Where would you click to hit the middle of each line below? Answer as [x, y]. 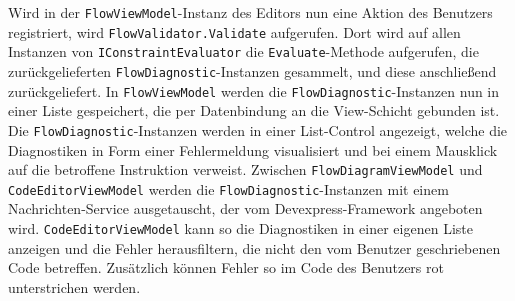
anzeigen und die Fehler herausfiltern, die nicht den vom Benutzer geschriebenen [254, 247]
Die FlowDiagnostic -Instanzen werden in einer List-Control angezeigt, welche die [258, 129]
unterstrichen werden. [74, 286]
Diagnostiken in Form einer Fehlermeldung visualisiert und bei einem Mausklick [253, 149]
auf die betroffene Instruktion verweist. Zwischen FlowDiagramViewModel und [245, 169]
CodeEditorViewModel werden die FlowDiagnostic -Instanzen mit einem [228, 188]
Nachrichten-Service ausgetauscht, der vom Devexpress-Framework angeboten [245, 208]
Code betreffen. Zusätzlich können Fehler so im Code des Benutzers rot [226, 267]
